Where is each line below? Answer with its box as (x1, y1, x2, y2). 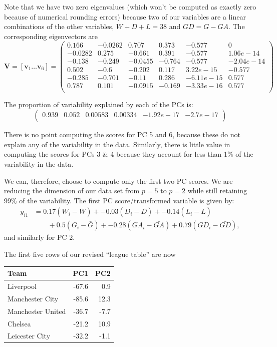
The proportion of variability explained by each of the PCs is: (4, 99, 193, 109)
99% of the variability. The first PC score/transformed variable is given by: (4, 195, 234, 205)
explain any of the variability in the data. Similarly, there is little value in (4, 139, 230, 149)
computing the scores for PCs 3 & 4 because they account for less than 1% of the (4, 149, 253, 159)
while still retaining (187, 185, 247, 196)
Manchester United (8, 305, 66, 316)
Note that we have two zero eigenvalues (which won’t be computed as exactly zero (4, 2, 256, 12)
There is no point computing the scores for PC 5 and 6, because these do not (4, 129, 240, 140)
